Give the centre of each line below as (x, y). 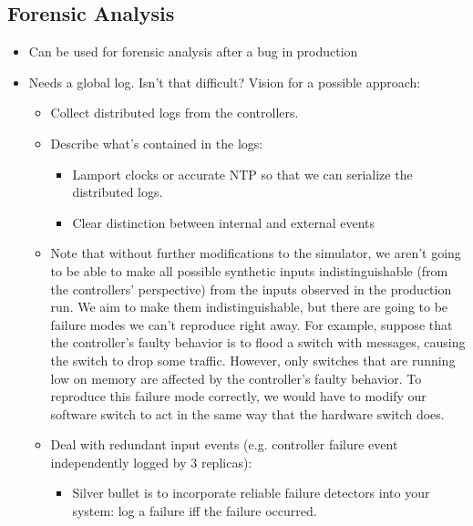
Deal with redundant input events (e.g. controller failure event (224, 444)
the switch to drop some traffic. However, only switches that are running (253, 360)
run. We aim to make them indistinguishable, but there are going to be (249, 307)
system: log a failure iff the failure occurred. (195, 511)
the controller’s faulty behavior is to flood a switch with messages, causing (258, 342)
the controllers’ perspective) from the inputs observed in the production (251, 289)
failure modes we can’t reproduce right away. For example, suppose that (252, 324)
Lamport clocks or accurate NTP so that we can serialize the (242, 174)
